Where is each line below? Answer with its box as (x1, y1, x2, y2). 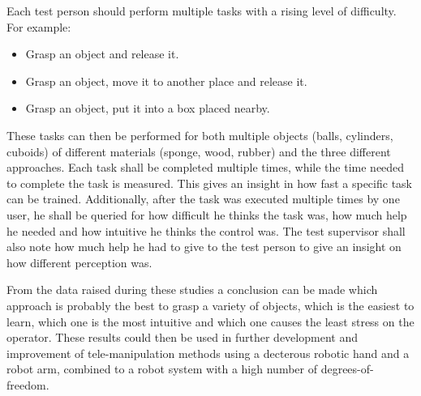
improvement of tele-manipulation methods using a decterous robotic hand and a (6, 344, 410, 361)
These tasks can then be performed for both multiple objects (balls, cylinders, (6, 126, 393, 143)
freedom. (6, 376, 49, 393)
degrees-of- (320, 360, 374, 377)
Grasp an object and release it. (25, 45, 179, 62)
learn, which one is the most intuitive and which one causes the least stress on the (6, 313, 415, 330)
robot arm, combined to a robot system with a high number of (6, 360, 317, 377)
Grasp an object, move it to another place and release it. (25, 72, 307, 89)
